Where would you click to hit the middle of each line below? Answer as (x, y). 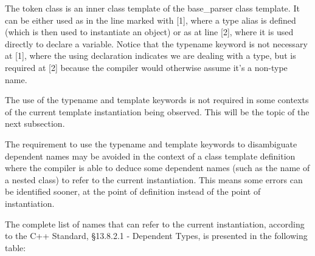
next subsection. (35, 123)
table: (16, 247)
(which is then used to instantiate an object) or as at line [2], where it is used (149, 32)
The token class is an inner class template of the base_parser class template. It (152, 8)
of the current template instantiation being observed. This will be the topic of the (157, 111)
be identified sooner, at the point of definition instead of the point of (133, 191)
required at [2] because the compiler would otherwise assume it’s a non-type (146, 67)
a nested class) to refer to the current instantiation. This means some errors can (154, 179)
